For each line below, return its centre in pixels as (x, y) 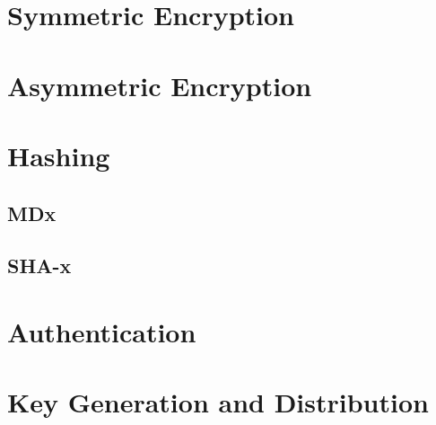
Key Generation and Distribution (218, 402)
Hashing (59, 155)
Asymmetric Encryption (160, 85)
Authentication (102, 331)
